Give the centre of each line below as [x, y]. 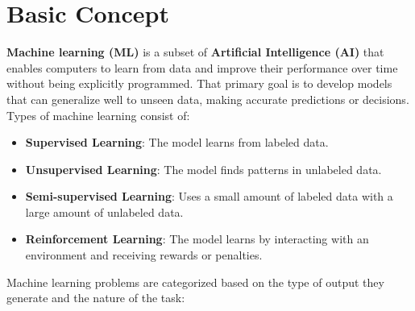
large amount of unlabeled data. [104, 211]
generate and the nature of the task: [96, 298]
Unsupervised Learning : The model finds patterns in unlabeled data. [203, 169]
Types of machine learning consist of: [98, 115]
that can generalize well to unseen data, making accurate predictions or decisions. [208, 99]
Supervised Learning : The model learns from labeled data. [177, 142]
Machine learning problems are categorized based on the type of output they [195, 282]
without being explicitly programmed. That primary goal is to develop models [199, 83]
